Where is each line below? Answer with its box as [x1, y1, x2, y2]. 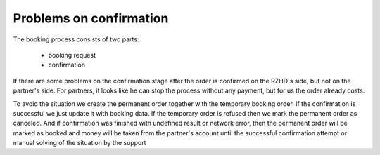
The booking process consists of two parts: [13, 35, 139, 43]
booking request [48, 50, 96, 59]
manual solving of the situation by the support [13, 139, 147, 147]
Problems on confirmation [13, 11, 169, 26]
